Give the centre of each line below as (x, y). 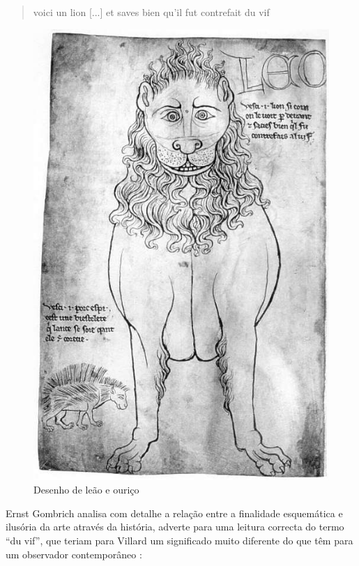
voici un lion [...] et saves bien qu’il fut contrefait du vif (151, 12)
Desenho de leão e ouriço (86, 490)
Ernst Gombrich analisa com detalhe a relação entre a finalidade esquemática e (174, 513)
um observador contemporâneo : (74, 554)
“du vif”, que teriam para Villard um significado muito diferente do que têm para (179, 540)
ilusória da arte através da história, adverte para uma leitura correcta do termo (175, 527)
